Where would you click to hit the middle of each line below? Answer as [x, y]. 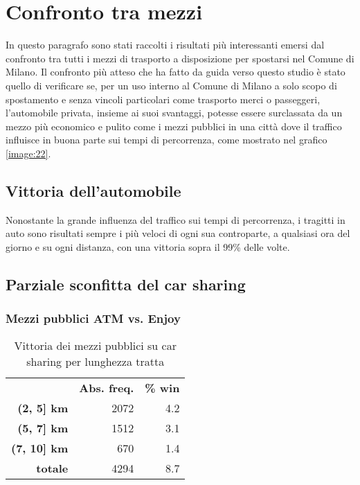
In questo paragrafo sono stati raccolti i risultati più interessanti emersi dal [165, 45]
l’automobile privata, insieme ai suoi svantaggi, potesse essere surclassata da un [174, 113]
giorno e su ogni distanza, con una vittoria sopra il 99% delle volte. [148, 246]
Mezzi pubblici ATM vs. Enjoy [93, 318]
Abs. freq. [107, 388]
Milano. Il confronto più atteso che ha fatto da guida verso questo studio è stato [175, 72]
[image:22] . [28, 153]
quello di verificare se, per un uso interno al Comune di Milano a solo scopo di [171, 85]
